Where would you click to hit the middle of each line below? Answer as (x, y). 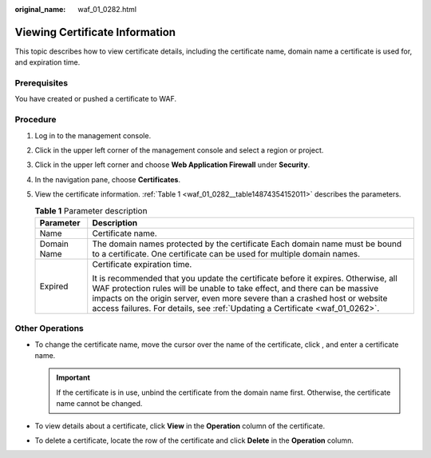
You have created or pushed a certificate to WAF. (96, 99)
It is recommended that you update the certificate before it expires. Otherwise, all (245, 278)
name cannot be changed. (99, 404)
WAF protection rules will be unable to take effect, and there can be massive (235, 288)
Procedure (36, 120)
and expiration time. (47, 62)
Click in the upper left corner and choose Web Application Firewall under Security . (172, 165)
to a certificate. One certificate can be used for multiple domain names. (226, 253)
